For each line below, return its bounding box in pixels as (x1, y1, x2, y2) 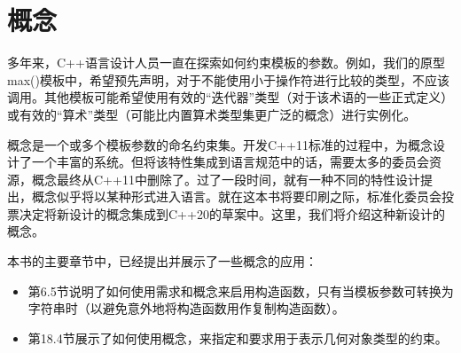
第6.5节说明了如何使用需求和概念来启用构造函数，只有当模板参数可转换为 (27, 281, 454, 300)
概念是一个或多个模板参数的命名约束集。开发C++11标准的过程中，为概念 (7, 135, 433, 153)
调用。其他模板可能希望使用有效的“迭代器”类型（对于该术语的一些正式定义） (7, 88, 454, 106)
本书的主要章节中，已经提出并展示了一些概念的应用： (7, 252, 317, 271)
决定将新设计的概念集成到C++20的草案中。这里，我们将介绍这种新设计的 (19, 204, 445, 223)
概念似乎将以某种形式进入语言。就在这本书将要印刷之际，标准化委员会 (31, 187, 441, 206)
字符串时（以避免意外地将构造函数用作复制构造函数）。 (27, 299, 345, 318)
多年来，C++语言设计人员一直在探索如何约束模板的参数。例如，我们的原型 (7, 53, 445, 72)
